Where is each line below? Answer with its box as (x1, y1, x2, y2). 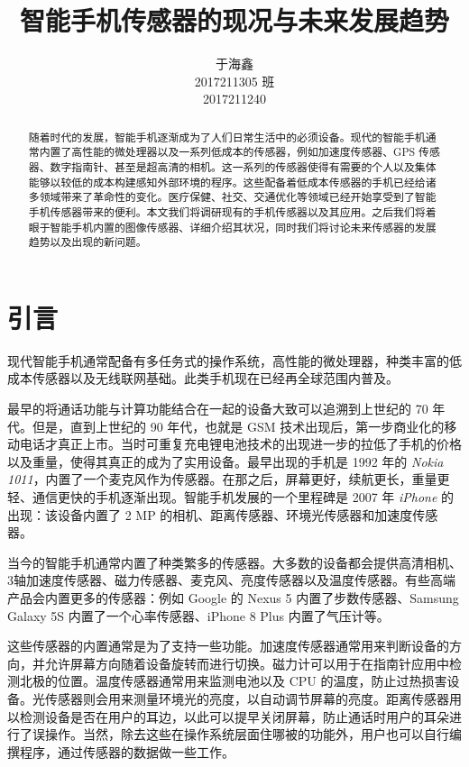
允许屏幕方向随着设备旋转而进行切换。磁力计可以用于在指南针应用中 (44, 653, 449, 672)
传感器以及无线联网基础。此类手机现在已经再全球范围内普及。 (32, 369, 399, 388)
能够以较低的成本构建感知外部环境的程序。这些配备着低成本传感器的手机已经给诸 (28, 174, 437, 189)
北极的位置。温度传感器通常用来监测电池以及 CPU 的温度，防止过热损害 (19, 671, 447, 690)
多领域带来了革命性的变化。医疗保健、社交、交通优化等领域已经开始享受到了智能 (28, 189, 437, 205)
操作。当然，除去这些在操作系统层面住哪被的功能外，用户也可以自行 (44, 725, 449, 744)
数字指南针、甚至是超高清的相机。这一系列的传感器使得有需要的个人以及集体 (50, 160, 437, 175)
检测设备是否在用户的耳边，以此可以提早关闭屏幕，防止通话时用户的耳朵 (19, 707, 449, 726)
